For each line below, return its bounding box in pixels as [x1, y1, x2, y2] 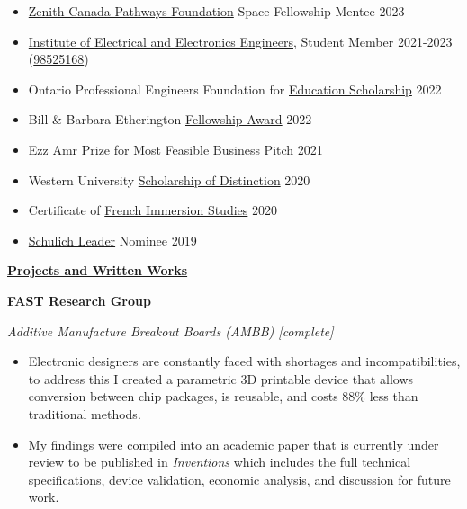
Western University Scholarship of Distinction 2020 [28, 170, 310, 189]
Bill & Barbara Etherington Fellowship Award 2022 [28, 110, 312, 129]
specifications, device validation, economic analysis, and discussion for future [28, 469, 451, 488]
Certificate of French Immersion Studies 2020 [28, 201, 277, 219]
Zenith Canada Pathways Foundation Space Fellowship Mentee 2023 [28, 2, 405, 20]
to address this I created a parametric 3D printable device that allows [28, 369, 414, 388]
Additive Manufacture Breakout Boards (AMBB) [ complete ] [7, 321, 334, 340]
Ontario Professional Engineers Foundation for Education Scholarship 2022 [28, 79, 442, 98]
